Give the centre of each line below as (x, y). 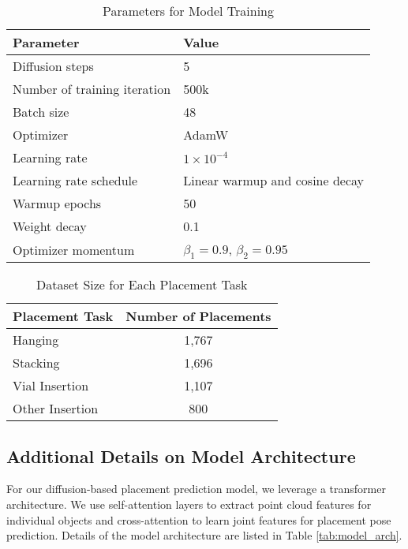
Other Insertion (56, 409)
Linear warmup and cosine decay (274, 180)
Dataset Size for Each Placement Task (142, 285)
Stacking (36, 363)
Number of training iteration (92, 89)
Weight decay (50, 226)
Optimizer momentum (74, 249)
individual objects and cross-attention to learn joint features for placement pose (199, 519)
